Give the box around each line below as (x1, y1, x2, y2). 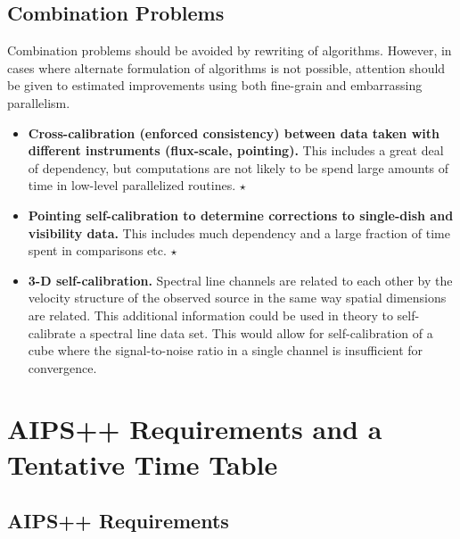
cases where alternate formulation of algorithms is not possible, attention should (7, 58, 446, 77)
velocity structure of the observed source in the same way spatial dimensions (28, 288, 447, 307)
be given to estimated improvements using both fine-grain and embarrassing (7, 76, 423, 95)
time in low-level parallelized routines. (28, 176, 236, 195)
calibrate (28, 323, 76, 342)
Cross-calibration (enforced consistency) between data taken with (28, 123, 439, 142)
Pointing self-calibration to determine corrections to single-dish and (28, 205, 454, 224)
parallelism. (7, 93, 70, 112)
